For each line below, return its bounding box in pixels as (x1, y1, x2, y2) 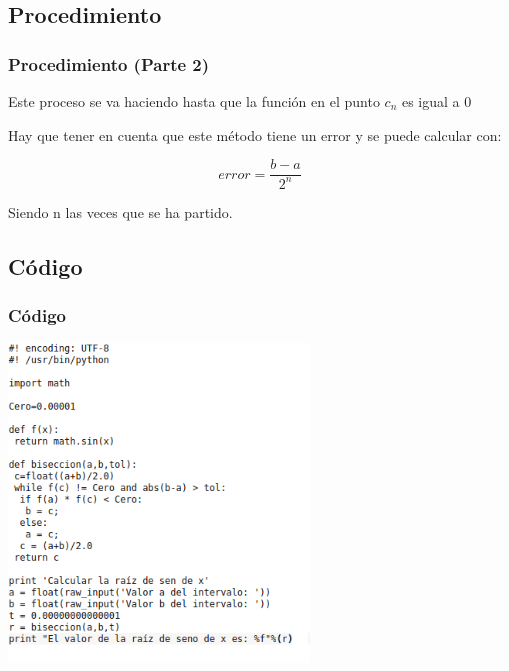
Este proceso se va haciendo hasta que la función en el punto (8, 91, 380, 111)
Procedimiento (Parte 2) (8, 51, 210, 76)
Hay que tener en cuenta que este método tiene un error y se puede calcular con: (8, 124, 502, 145)
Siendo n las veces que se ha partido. (8, 201, 233, 222)
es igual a (401, 91, 460, 111)
